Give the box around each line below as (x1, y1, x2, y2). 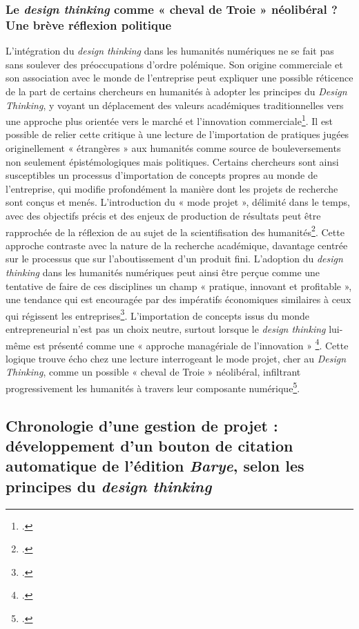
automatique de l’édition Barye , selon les (6, 455, 304, 476)
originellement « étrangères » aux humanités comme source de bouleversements (6, 140, 341, 155)
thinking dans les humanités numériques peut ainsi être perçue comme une (6, 264, 320, 279)
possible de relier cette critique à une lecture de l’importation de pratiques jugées (6, 127, 349, 142)
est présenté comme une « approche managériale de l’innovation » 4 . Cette (33, 336, 349, 352)
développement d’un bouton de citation (6, 435, 293, 456)
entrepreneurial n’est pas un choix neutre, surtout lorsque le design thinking (6, 321, 326, 336)
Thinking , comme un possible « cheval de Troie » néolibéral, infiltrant (6, 365, 301, 379)
